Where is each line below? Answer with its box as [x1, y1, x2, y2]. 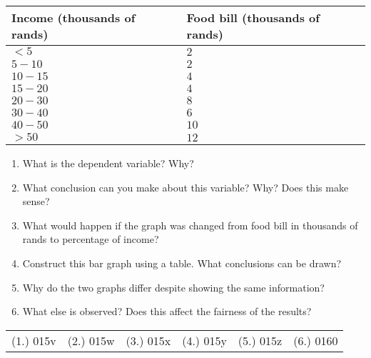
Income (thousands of [11, 9, 136, 26]
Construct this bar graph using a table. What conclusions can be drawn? [22, 255, 342, 270]
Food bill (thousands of [186, 9, 320, 26]
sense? [22, 194, 50, 209]
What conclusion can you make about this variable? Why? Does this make [22, 179, 349, 194]
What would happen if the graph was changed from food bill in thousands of [22, 217, 358, 232]
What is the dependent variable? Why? [22, 156, 194, 170]
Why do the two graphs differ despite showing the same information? [22, 279, 325, 294]
